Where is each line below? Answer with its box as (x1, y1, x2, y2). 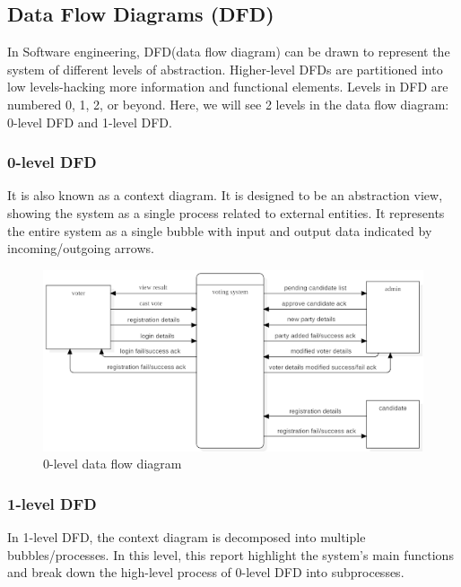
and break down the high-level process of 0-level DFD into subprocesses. (7, 563, 404, 582)
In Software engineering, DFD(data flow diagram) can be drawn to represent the (7, 42, 450, 61)
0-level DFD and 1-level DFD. (7, 112, 172, 131)
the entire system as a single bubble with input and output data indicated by (7, 221, 432, 240)
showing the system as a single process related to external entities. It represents (7, 203, 445, 222)
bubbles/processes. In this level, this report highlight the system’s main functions (7, 545, 454, 564)
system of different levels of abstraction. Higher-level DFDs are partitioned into (7, 59, 443, 78)
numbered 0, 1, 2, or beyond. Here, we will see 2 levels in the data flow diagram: (7, 94, 449, 113)
